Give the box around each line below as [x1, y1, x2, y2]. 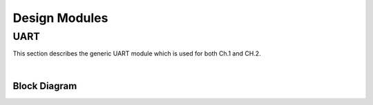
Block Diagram [12, 80, 77, 92]
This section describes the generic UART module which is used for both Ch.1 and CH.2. [12, 49, 262, 58]
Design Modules [12, 10, 108, 25]
